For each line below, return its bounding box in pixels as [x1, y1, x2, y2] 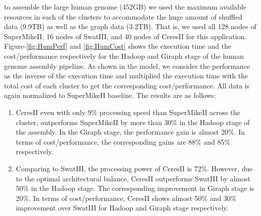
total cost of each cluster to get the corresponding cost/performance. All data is [4, 80, 249, 90]
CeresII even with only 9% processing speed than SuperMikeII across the [16, 106, 240, 117]
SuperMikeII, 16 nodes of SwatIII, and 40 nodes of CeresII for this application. [4, 31, 247, 41]
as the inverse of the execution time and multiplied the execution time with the [4, 70, 248, 81]
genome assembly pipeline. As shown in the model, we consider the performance [4, 60, 250, 71]
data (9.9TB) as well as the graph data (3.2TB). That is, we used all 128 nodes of [4, 21, 256, 32]
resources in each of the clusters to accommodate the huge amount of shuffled [4, 11, 242, 22]
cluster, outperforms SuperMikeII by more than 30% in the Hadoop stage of [16, 117, 250, 127]
